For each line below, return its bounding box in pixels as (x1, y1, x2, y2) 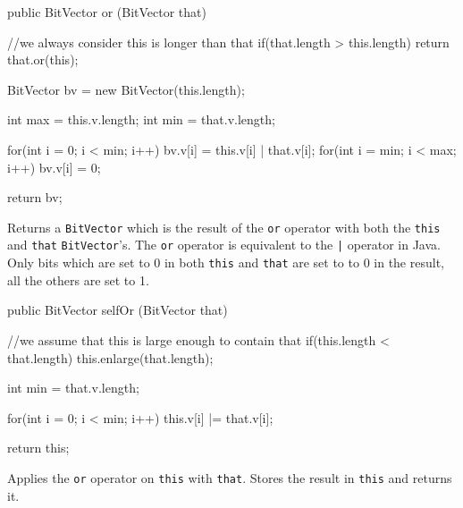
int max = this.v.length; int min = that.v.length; (7, 110, 275, 129)
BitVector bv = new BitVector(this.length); (7, 80, 245, 98)
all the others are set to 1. (7, 270, 149, 289)
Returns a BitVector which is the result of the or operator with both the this (7, 217, 441, 236)
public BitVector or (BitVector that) (7, 3, 206, 21)
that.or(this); (7, 50, 79, 69)
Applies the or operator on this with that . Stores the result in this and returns (7, 468, 452, 487)
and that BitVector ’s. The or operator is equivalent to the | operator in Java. (7, 235, 441, 254)
